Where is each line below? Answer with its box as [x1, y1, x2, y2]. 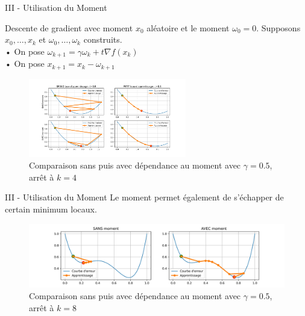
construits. [83, 33, 122, 46]
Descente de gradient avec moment [5, 21, 133, 34]
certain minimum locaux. [5, 203, 97, 215]
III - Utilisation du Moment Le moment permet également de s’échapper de [5, 191, 284, 203]
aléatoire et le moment [146, 21, 230, 34]
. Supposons [256, 21, 301, 34]
